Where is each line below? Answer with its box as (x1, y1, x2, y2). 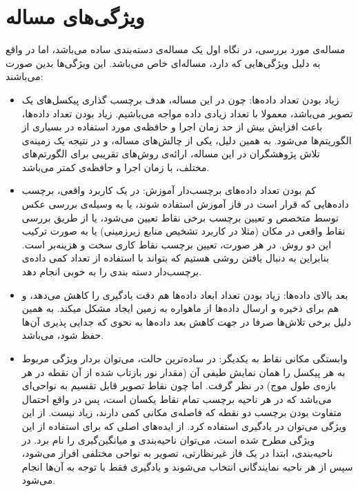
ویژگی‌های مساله (6, 2, 145, 30)
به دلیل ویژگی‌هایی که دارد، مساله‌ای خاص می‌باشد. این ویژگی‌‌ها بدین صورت (6, 55, 321, 70)
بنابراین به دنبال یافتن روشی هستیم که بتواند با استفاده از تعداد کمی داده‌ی (21, 250, 329, 265)
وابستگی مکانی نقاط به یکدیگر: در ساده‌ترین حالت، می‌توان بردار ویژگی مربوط (21, 351, 348, 365)
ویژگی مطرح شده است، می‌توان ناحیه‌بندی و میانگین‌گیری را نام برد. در (21, 432, 315, 446)
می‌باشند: (6, 69, 43, 83)
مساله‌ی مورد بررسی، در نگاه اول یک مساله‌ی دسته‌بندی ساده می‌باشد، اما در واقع (6, 42, 346, 57)
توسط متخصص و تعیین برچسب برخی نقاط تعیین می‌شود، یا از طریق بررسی (21, 210, 339, 224)
